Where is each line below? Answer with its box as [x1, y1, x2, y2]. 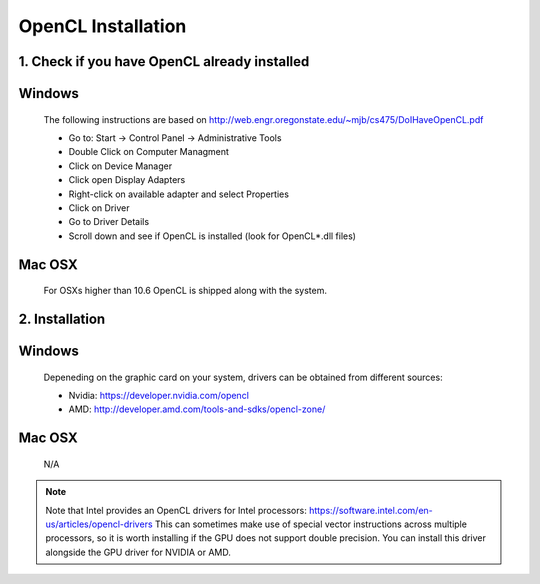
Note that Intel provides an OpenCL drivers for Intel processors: [45, 504, 307, 516]
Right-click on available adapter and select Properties [68, 188, 290, 200]
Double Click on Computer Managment [68, 146, 230, 158]
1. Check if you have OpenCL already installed [18, 53, 310, 70]
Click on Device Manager [68, 160, 173, 172]
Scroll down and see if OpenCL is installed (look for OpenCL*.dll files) [68, 230, 357, 242]
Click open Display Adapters [68, 174, 186, 186]
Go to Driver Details [68, 216, 150, 228]
